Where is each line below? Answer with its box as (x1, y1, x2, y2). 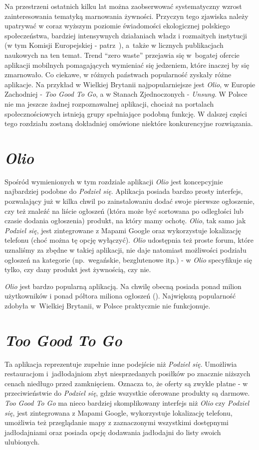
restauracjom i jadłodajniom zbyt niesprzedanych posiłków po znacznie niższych (4, 368, 251, 379)
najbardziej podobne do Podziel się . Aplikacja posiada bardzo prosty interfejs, (4, 186, 243, 196)
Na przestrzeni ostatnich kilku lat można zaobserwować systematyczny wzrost (4, 1, 242, 11)
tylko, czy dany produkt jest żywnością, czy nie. (4, 264, 151, 275)
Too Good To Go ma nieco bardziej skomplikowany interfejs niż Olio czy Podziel (4, 398, 250, 408)
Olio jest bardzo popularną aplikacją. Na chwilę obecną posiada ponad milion (4, 281, 242, 291)
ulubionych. (4, 437, 40, 447)
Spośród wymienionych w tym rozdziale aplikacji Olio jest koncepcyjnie (4, 176, 223, 186)
